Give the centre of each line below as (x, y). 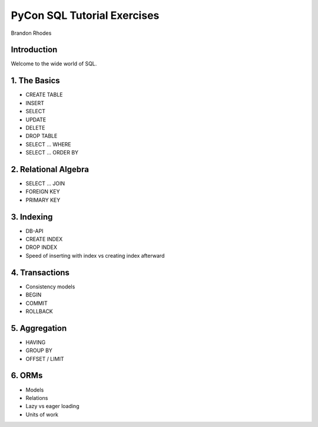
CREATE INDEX (44, 239)
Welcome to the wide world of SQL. (54, 64)
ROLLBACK (39, 311)
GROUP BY (39, 350)
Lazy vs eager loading (52, 406)
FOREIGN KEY (43, 192)
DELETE (35, 127)
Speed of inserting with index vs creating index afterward (95, 255)
